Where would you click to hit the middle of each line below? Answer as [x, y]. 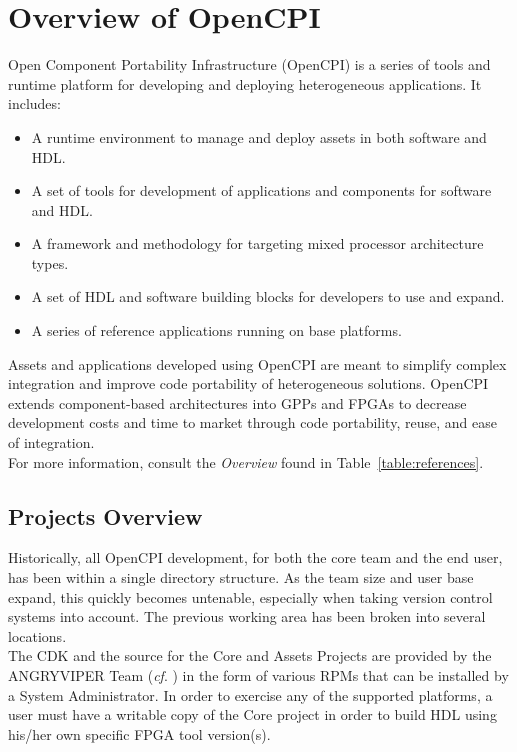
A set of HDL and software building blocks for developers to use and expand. [268, 296]
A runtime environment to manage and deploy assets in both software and [259, 136]
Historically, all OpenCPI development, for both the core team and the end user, [255, 557]
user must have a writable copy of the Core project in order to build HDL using [252, 714]
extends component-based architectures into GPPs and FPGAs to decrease [237, 402]
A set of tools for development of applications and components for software [261, 190]
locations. [37, 635]
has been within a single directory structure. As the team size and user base [241, 577]
